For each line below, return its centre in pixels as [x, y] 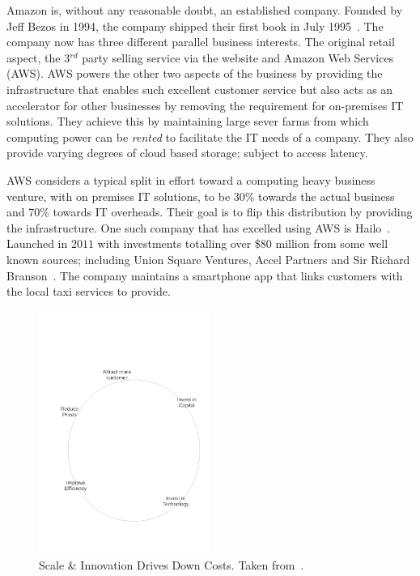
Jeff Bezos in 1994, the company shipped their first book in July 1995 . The [195, 26]
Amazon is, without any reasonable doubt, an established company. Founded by [205, 10]
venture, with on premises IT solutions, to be [119, 196]
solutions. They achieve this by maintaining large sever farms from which [188, 121]
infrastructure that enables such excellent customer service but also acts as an [200, 89]
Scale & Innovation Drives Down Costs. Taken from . [172, 565]
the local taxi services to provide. [89, 291]
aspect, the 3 [38, 57]
